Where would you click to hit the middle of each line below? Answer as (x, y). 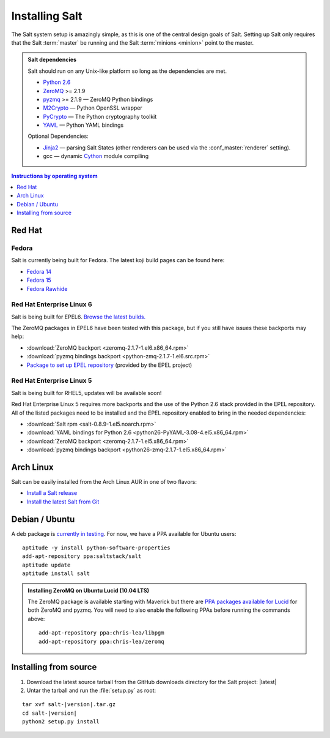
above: (36, 619)
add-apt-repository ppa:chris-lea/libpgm (101, 633)
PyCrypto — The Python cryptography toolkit (100, 116)
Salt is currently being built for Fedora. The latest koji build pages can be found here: (118, 260)
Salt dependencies (52, 60)
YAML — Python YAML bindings (83, 125)
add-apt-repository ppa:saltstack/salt (82, 556)
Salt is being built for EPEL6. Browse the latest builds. (79, 317)
